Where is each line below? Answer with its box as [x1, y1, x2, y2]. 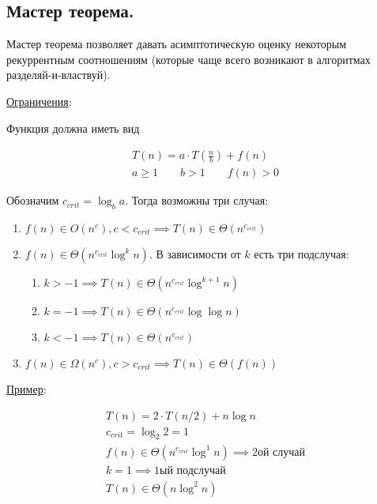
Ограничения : [6, 92, 72, 109]
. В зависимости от [149, 246, 241, 262]
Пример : [6, 381, 47, 397]
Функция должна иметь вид [6, 119, 140, 136]
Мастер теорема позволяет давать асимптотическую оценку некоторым [6, 36, 347, 52]
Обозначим [6, 192, 59, 209]
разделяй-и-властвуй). [6, 66, 111, 83]
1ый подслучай [154, 465, 226, 476]
